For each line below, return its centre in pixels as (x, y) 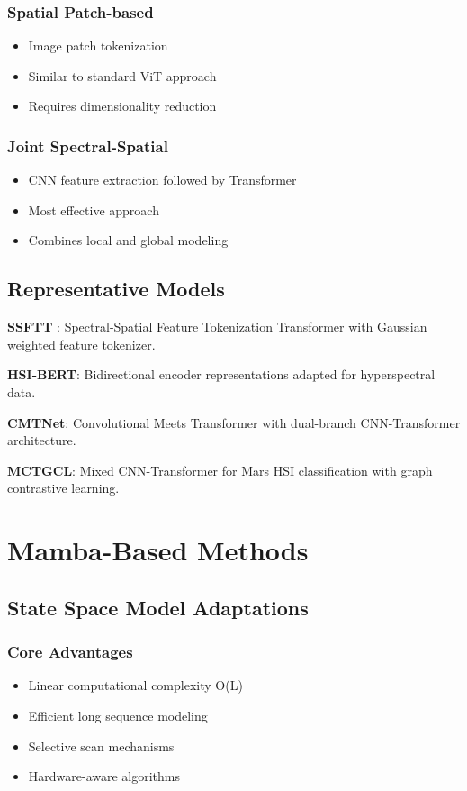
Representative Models (116, 289)
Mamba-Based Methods (158, 550)
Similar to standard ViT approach (122, 75)
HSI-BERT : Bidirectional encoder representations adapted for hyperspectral (221, 374)
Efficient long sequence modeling (118, 715)
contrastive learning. (63, 488)
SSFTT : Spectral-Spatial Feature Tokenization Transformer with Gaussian (217, 327)
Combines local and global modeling (128, 240)
